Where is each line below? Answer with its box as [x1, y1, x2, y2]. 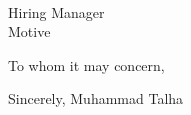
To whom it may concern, [8, 54, 165, 75]
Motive [8, 21, 51, 42]
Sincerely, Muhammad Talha [8, 88, 184, 109]
